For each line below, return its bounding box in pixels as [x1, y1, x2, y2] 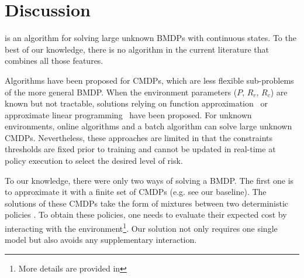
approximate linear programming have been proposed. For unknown [5, 108, 252, 121]
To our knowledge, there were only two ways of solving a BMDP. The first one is [5, 174, 294, 186]
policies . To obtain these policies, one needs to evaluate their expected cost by [5, 208, 287, 221]
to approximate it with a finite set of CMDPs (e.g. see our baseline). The [5, 186, 267, 198]
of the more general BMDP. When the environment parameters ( [5, 85, 237, 98]
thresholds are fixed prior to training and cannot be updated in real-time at [5, 143, 276, 155]
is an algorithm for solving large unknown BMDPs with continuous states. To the [5, 32, 296, 44]
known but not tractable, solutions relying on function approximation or [5, 97, 268, 109]
